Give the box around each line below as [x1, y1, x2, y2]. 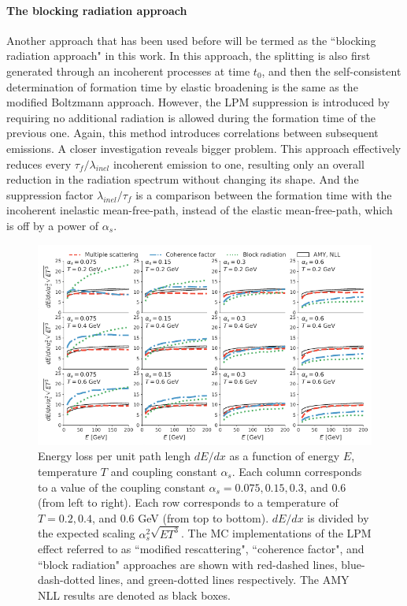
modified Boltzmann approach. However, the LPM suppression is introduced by [6, 94, 390, 110]
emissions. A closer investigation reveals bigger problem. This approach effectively [6, 139, 401, 156]
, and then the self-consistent [261, 62, 401, 79]
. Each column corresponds [231, 463, 362, 479]
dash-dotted [38, 571, 95, 588]
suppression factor [6, 186, 94, 203]
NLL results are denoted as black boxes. [38, 587, 231, 604]
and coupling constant [110, 463, 217, 479]
